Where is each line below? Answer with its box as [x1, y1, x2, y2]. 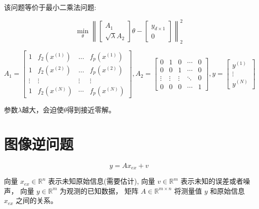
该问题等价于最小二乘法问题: [4, 2, 96, 12]
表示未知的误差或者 [181, 176, 244, 186]
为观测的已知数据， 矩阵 [60, 185, 138, 196]
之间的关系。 [15, 195, 58, 206]
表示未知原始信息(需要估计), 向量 [48, 176, 155, 186]
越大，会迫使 [22, 104, 64, 115]
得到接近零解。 [66, 104, 116, 115]
